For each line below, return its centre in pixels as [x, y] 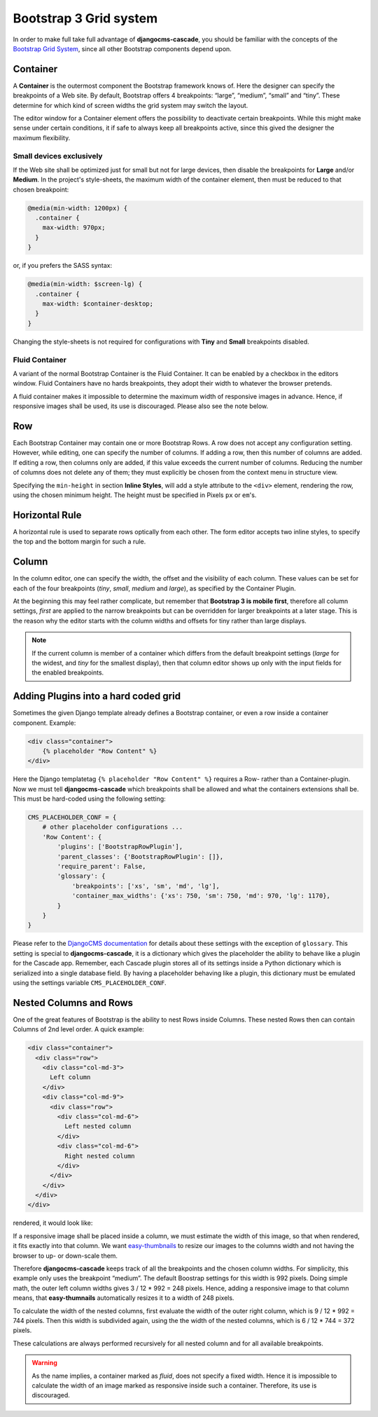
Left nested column [98, 1126]
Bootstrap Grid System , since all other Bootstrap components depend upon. [122, 48]
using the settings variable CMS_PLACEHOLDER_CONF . [90, 982]
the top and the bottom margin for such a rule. [79, 542]
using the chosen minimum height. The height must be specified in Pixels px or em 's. [135, 495]
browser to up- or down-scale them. [65, 1256]
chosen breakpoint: [41, 189]
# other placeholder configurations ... [113, 827]
